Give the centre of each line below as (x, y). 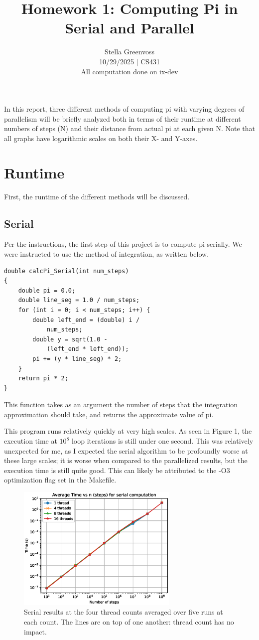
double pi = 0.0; (47, 290)
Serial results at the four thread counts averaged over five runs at (124, 612)
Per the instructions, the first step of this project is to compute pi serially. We (123, 244)
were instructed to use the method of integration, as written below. (107, 253)
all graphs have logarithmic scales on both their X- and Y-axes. (101, 138)
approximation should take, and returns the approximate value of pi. (109, 414)
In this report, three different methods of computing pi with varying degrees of (124, 109)
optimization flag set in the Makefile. (60, 480)
